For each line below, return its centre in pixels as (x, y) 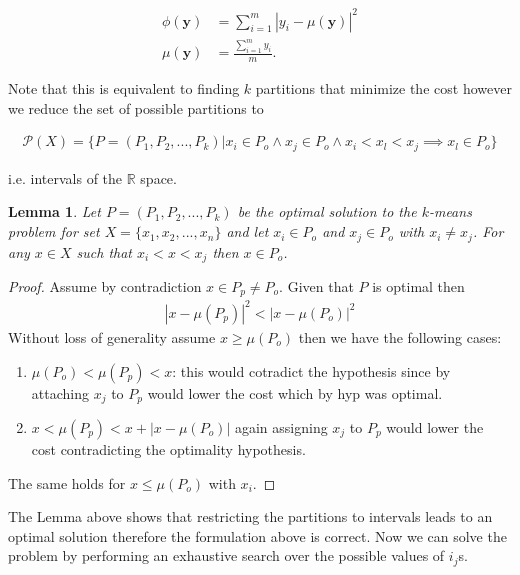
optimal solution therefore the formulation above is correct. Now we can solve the (257, 535)
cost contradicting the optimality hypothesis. (168, 449)
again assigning (281, 427)
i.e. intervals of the (65, 177)
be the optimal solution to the (327, 211)
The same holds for (67, 482)
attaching (60, 392)
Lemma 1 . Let (54, 211)
